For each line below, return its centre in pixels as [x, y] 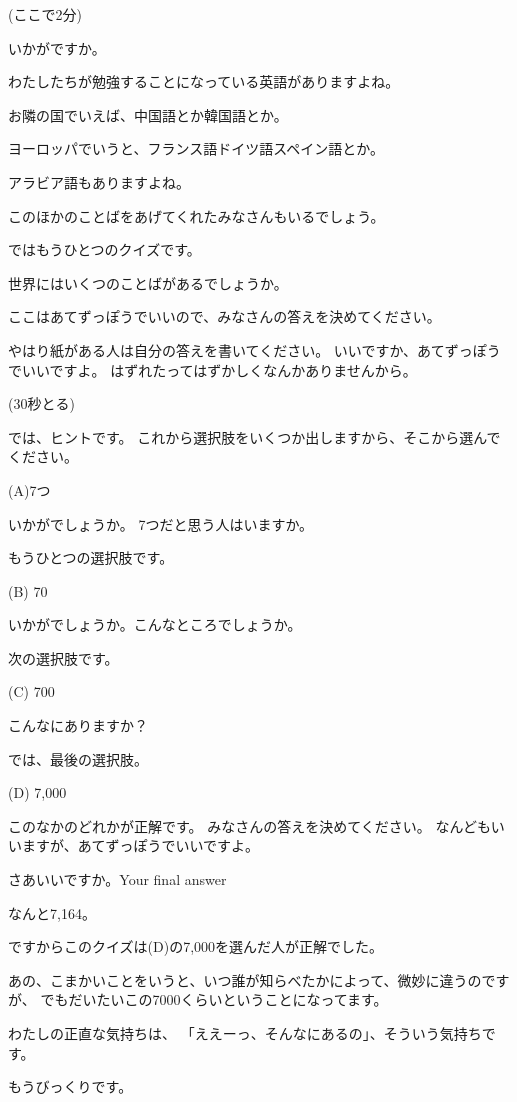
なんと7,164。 [52, 912]
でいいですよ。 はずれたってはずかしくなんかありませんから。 [212, 369]
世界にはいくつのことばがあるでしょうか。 [148, 282]
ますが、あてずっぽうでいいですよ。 [140, 845]
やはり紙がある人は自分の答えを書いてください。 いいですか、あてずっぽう [254, 349]
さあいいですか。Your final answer [117, 879]
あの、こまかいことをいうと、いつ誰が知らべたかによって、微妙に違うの [245, 979]
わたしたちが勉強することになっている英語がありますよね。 [204, 81]
